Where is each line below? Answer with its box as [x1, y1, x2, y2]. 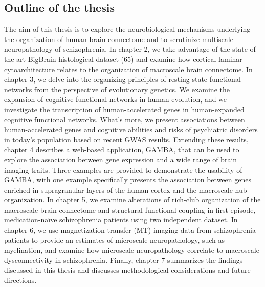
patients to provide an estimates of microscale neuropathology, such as [4, 234, 225, 245]
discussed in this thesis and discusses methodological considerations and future [4, 264, 251, 275]
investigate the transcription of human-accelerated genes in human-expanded [4, 104, 245, 114]
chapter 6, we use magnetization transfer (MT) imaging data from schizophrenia [4, 224, 256, 235]
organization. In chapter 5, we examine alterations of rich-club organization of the [4, 194, 261, 205]
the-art [4, 53, 26, 64]
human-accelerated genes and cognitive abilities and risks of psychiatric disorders [4, 124, 258, 135]
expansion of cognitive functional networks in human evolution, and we [4, 94, 227, 105]
